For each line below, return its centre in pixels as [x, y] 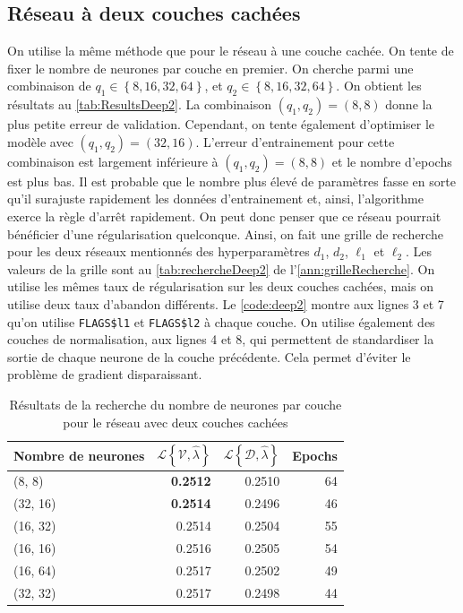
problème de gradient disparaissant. [105, 374]
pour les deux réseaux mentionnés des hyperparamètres [159, 251]
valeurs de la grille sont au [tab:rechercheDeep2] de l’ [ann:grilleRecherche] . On [221, 268]
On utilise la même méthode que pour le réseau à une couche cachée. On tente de [231, 51]
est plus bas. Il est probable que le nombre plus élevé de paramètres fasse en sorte [231, 181]
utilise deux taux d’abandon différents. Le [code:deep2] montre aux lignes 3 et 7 [226, 303]
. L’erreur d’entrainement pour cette [295, 141]
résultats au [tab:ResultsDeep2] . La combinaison [140, 104]
